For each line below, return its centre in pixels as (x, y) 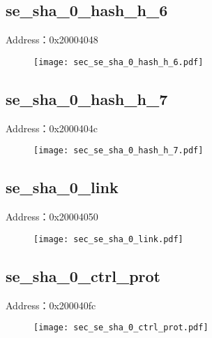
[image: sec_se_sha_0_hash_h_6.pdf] (119, 62)
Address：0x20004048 (52, 40)
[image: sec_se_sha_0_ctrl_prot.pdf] (121, 328)
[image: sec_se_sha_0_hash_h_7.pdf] (119, 151)
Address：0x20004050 (52, 217)
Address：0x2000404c (52, 128)
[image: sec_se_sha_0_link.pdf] (108, 239)
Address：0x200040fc (51, 305)
